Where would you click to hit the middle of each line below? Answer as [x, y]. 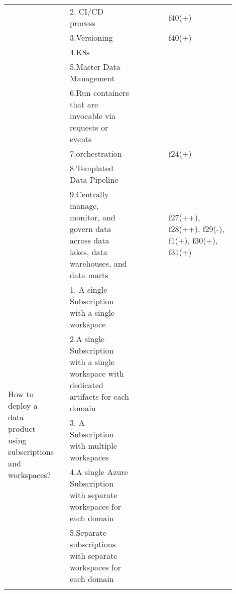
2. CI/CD [87, 11]
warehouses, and [98, 263]
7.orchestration [96, 153]
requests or [89, 127]
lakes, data [89, 252]
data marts [89, 275]
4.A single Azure [99, 472]
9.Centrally [89, 194]
